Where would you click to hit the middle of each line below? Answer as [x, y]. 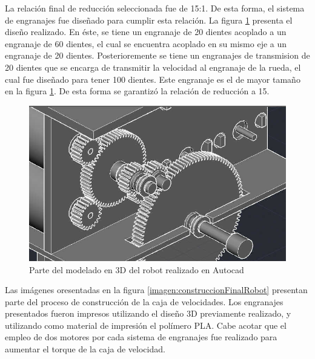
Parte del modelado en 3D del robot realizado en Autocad [137, 269]
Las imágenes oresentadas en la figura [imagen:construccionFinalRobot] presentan [156, 290]
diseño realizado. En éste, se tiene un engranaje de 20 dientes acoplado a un [146, 32]
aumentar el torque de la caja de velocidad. [85, 349]
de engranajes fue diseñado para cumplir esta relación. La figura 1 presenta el [149, 20]
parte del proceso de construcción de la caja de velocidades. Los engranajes [144, 301]
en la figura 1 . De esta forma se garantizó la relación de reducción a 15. [137, 91]
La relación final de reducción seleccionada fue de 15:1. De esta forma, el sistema [155, 8]
